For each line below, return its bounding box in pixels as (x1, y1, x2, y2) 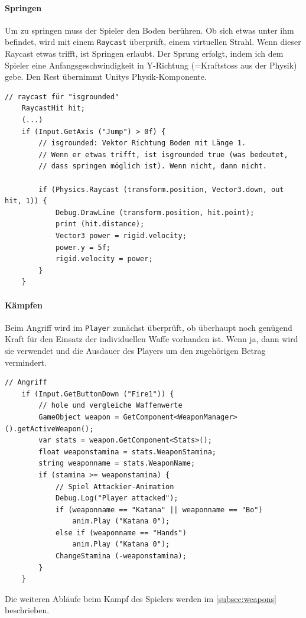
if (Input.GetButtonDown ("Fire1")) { (21, 389, 174, 398)
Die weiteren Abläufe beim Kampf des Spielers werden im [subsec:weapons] (5, 592, 276, 604)
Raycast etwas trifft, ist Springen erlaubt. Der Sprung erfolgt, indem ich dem (5, 47, 284, 60)
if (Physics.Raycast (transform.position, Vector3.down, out (38, 185, 284, 194)
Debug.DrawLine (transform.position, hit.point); (55, 208, 255, 217)
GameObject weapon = (38, 412, 119, 421)
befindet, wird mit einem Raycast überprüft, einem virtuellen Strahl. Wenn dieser (5, 35, 301, 48)
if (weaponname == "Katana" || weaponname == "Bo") (55, 505, 263, 514)
